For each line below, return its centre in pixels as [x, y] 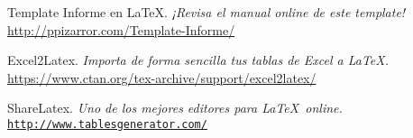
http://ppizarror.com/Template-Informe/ [121, 29]
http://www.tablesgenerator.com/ [107, 124]
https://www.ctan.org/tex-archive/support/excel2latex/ [162, 77]
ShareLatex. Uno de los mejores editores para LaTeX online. [175, 108]
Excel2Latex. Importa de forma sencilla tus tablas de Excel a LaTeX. [198, 60]
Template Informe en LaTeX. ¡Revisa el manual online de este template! [206, 12]
